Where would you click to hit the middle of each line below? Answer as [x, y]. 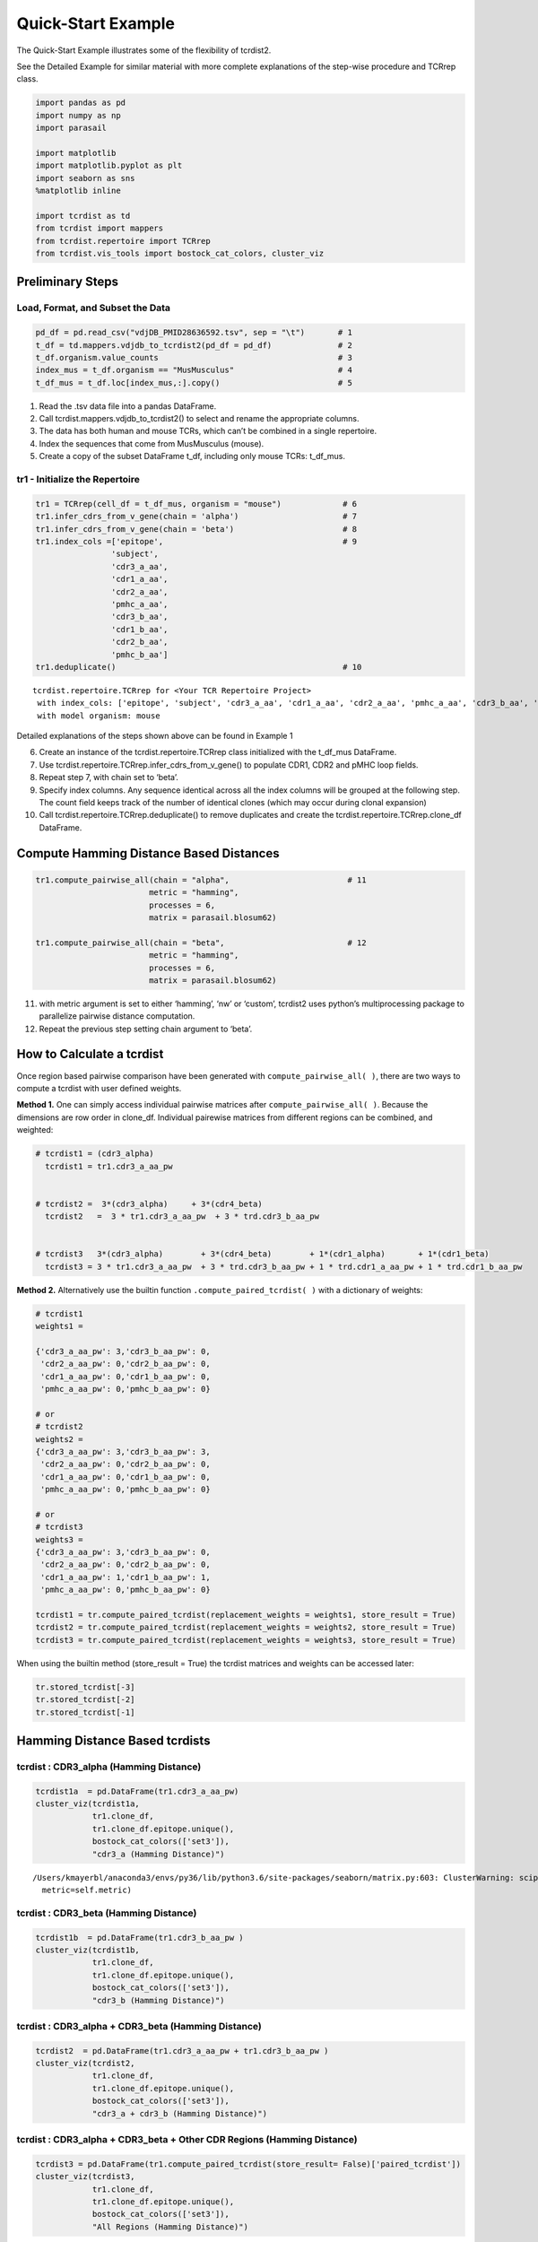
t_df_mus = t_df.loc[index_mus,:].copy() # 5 [194, 382]
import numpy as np [78, 115]
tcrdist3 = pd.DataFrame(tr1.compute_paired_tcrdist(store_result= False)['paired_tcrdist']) [248, 2164]
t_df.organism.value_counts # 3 [194, 357]
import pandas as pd [80, 103]
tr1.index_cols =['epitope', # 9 [196, 541]
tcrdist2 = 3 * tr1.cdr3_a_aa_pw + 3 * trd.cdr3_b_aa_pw [182, 1217]
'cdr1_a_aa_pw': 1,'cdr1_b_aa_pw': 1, [126, 1577]
